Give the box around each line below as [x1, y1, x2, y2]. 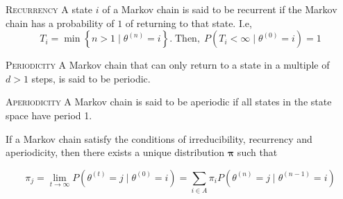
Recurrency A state [6, 2, 93, 16]
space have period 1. [6, 107, 92, 122]
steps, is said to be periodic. [31, 71, 151, 85]
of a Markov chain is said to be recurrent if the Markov [102, 2, 337, 16]
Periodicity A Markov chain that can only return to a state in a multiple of [6, 58, 330, 72]
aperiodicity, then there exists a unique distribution [6, 145, 225, 159]
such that [237, 145, 278, 159]
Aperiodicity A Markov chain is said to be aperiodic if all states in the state [6, 94, 332, 109]
